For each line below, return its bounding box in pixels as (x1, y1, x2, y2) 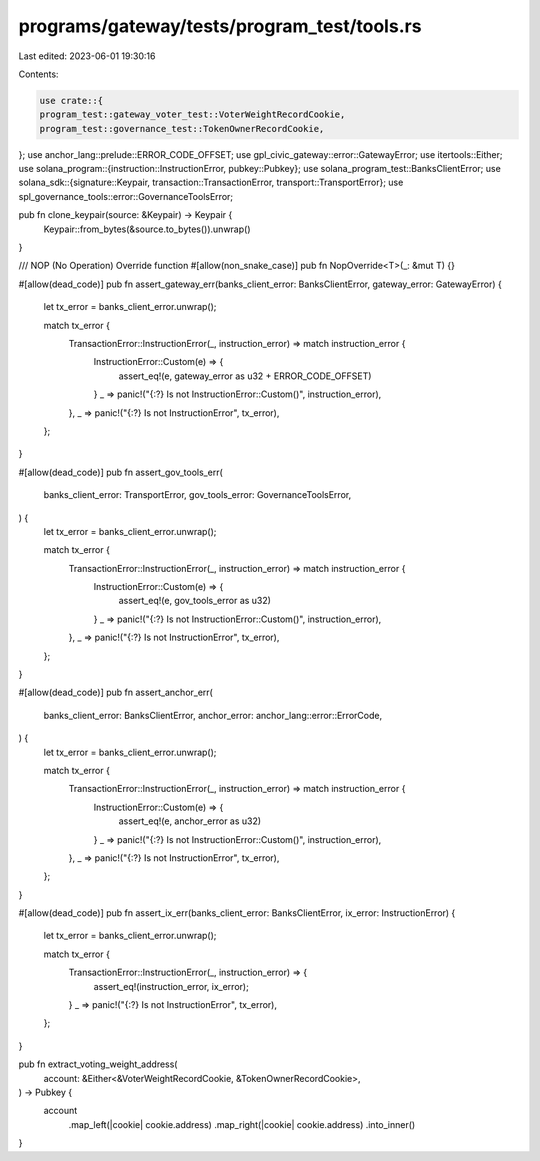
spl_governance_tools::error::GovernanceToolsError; (18, 190, 234, 202)
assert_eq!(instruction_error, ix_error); (93, 980, 249, 992)
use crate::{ (39, 95, 104, 106)
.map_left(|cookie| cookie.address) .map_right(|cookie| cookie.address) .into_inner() (68, 1118, 416, 1130)
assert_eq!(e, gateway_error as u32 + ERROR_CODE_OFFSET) (118, 370, 372, 382)
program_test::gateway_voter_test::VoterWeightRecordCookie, (39, 109, 346, 120)
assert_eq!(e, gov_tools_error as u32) (118, 595, 272, 607)
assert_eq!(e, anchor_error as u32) (118, 815, 262, 827)
